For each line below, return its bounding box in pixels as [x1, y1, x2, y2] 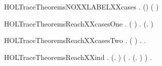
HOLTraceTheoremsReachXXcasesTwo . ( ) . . [4, 35, 146, 45]
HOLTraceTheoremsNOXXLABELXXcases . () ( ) [4, 1, 159, 11]
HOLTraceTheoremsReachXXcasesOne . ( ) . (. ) [4, 18, 153, 28]
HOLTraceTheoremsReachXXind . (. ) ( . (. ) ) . [4, 51, 152, 62]
